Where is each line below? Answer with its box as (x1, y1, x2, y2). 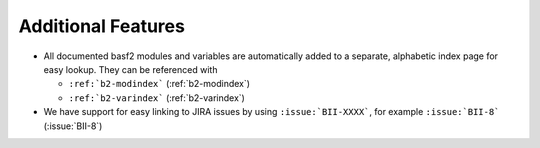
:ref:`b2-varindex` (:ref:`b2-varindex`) (68, 91, 245, 104)
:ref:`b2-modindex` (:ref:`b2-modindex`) (68, 78, 250, 90)
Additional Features (18, 15, 185, 37)
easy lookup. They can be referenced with (43, 63, 218, 75)
